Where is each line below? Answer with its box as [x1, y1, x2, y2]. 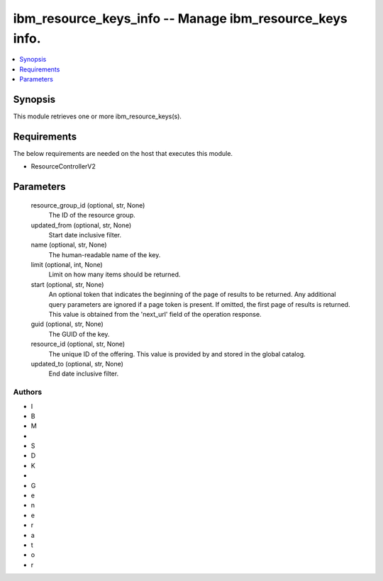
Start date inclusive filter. [48, 230, 122, 239]
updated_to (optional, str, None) [30, 359, 124, 368]
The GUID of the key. [48, 329, 110, 338]
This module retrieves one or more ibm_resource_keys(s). [13, 112, 182, 120]
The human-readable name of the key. [48, 250, 161, 259]
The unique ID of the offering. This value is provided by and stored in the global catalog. [48, 349, 306, 358]
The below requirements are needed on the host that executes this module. [13, 149, 233, 157]
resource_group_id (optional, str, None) [30, 201, 145, 209]
